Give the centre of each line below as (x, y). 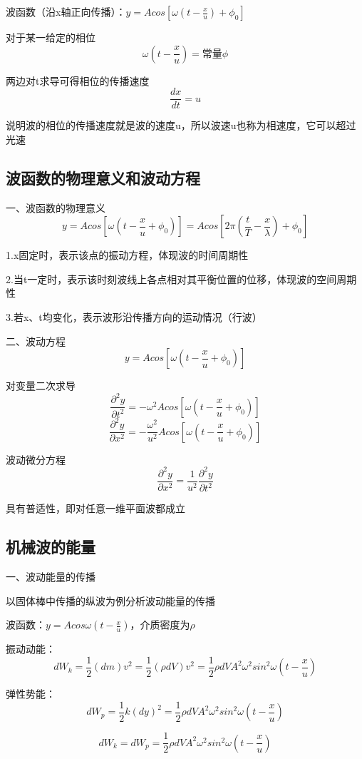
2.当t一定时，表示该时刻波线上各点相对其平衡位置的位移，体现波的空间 (171, 279)
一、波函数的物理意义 (56, 207)
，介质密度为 (160, 625)
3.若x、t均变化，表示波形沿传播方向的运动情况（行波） (134, 317)
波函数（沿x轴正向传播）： (66, 11)
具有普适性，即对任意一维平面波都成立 (95, 508)
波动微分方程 (36, 459)
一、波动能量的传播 (51, 577)
